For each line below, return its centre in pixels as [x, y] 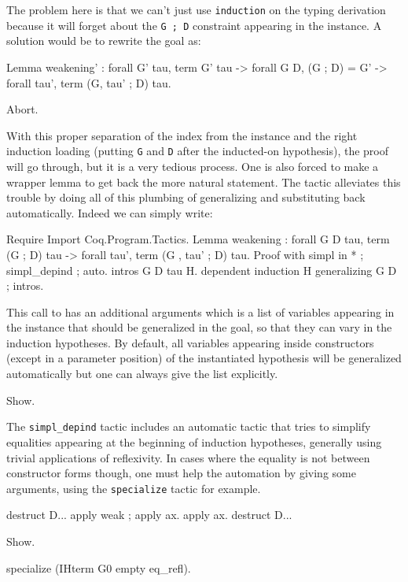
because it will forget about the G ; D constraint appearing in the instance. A [194, 25]
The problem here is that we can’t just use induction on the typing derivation [196, 9]
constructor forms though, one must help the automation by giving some [181, 473]
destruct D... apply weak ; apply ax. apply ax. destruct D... [149, 515]
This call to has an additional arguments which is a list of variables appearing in [200, 311]
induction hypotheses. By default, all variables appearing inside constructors [190, 342]
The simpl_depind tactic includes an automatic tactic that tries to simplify [189, 426]
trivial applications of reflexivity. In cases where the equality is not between [188, 457]
